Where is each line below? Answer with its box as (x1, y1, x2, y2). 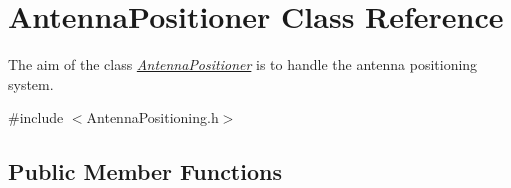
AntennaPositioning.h (86, 107, 219, 128)
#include (8, 107, 64, 128)
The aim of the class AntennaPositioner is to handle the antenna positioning (8, 54, 478, 75)
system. (8, 73, 54, 94)
